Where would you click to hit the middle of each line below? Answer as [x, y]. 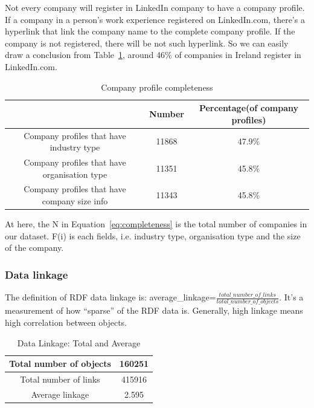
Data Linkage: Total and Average [79, 342]
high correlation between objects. [66, 322]
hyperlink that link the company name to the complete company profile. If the [150, 31]
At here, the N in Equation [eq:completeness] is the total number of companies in [156, 224]
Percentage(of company [248, 108]
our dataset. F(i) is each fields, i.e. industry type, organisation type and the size [153, 235]
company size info [75, 201]
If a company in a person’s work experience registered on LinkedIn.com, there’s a [155, 19]
